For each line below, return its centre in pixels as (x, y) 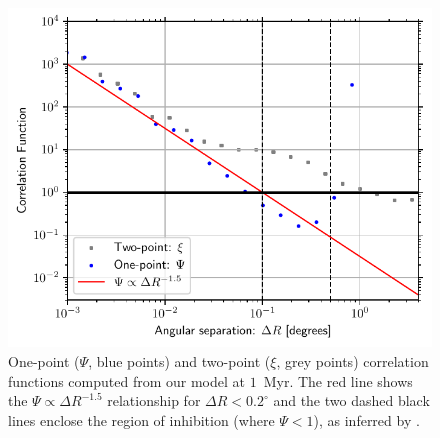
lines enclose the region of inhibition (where (141, 419)
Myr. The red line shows (338, 380)
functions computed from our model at (127, 380)
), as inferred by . (366, 419)
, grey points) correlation (352, 361)
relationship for (154, 400)
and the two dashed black (351, 400)
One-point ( (44, 361)
